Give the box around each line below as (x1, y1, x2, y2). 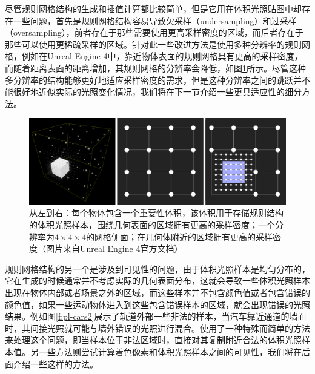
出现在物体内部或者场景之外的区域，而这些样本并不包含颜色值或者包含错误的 (5, 286, 310, 298)
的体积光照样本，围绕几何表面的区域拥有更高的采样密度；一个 (29, 218, 275, 231)
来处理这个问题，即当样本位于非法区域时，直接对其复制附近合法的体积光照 (5, 333, 302, 346)
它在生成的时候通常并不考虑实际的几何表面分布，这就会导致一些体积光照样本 (5, 274, 310, 287)
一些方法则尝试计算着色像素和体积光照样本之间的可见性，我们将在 (38, 345, 302, 358)
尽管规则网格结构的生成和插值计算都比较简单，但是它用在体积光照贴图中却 (5, 2, 302, 15)
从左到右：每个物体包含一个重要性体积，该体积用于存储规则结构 (29, 206, 283, 219)
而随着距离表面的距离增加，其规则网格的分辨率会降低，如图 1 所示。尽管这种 (5, 61, 306, 74)
